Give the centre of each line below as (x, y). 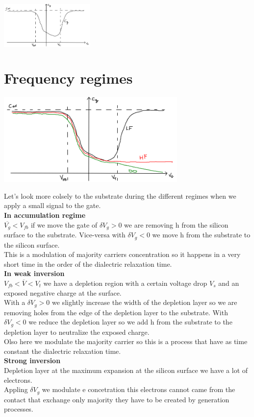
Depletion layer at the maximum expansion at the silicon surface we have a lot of (126, 370)
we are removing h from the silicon (176, 224)
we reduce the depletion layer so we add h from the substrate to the (130, 322)
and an (229, 283)
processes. (19, 409)
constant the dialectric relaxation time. (63, 351)
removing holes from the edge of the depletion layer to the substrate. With (116, 312)
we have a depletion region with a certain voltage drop (125, 283)
